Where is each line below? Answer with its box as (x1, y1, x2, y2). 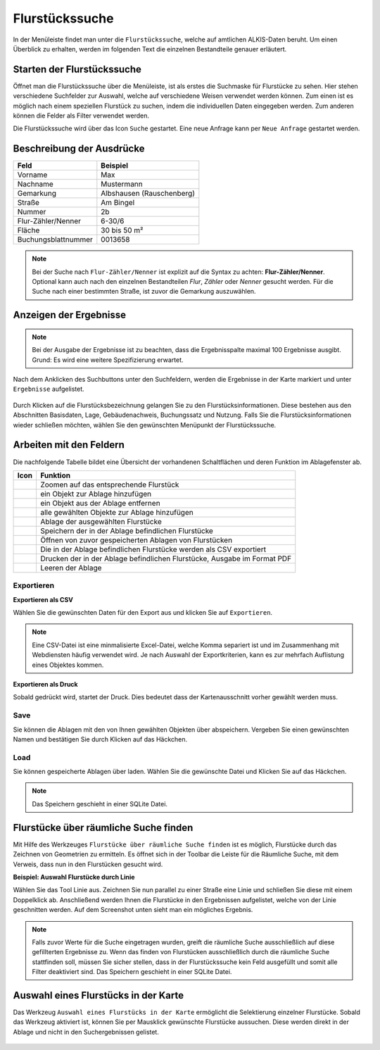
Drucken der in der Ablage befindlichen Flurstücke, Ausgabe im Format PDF (39, 554, 292, 563)
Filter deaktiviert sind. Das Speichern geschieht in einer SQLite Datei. (32, 968, 232, 976)
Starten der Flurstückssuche (13, 63, 142, 75)
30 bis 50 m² (101, 225, 144, 235)
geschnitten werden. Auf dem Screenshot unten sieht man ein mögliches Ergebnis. (13, 906, 253, 914)
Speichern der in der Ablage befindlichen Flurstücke (39, 525, 214, 535)
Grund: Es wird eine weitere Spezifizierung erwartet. (32, 356, 184, 364)
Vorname (17, 170, 48, 180)
